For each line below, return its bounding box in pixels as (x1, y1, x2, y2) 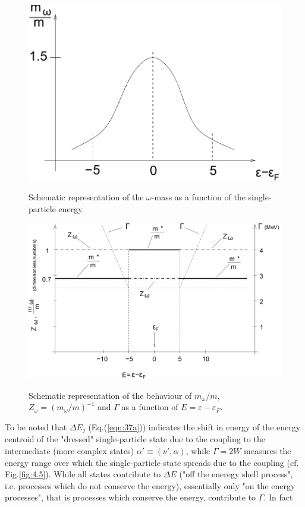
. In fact (263, 491, 293, 503)
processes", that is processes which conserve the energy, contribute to (5, 491, 256, 503)
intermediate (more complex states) (5, 445, 134, 457)
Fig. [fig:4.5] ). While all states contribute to (5, 468, 161, 480)
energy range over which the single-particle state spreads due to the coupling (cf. (5, 456, 299, 468)
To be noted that (5, 421, 67, 433)
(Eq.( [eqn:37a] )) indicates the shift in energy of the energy (88, 421, 301, 433)
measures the (244, 445, 291, 457)
